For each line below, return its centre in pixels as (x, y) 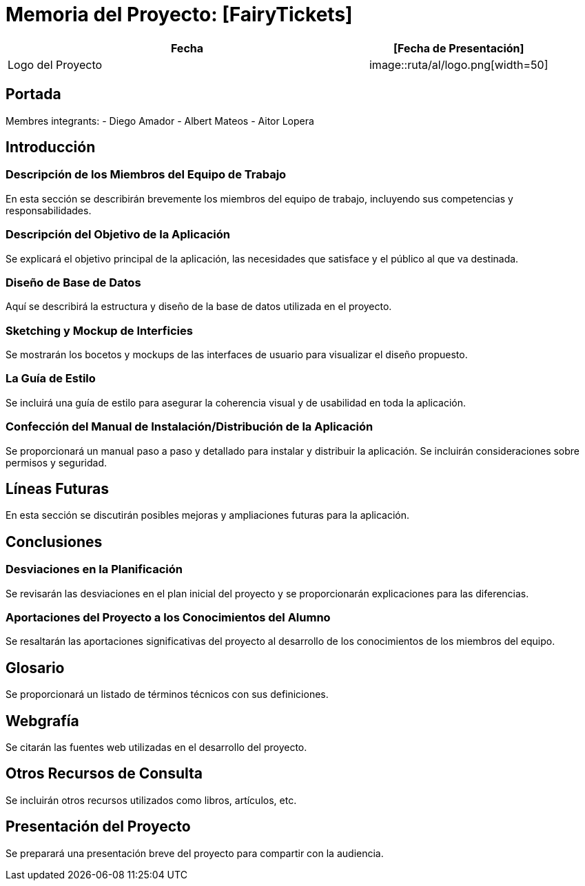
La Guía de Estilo (51, 379)
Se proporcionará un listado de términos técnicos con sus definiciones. (167, 694)
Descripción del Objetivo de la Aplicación (118, 235)
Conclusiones (54, 542)
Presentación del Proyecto (98, 827)
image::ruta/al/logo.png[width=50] (459, 64)
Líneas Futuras (57, 488)
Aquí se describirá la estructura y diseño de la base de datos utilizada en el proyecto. (199, 307)
